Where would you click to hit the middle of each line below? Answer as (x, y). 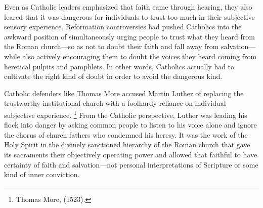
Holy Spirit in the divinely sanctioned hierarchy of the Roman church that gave (127, 144)
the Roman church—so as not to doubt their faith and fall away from (112, 46)
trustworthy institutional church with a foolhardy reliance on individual (115, 103)
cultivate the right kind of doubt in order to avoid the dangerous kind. (113, 76)
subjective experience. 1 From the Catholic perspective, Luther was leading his (126, 114)
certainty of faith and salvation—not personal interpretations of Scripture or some (131, 164)
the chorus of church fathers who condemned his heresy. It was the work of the (126, 134)
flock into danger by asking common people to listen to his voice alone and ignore (130, 125)
